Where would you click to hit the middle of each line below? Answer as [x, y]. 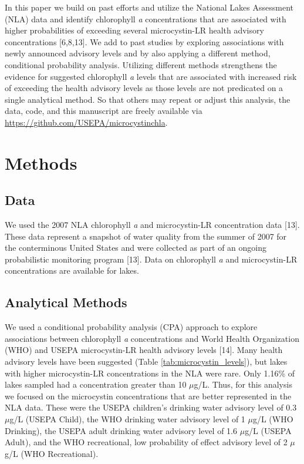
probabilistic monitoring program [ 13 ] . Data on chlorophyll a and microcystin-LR [151, 259]
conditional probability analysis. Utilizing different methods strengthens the [141, 64]
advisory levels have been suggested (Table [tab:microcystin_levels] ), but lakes [146, 362]
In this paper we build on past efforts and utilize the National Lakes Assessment [149, 7]
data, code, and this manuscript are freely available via [104, 111]
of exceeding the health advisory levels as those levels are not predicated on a [144, 88]
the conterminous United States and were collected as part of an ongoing [136, 248]
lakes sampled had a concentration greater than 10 [96, 384]
